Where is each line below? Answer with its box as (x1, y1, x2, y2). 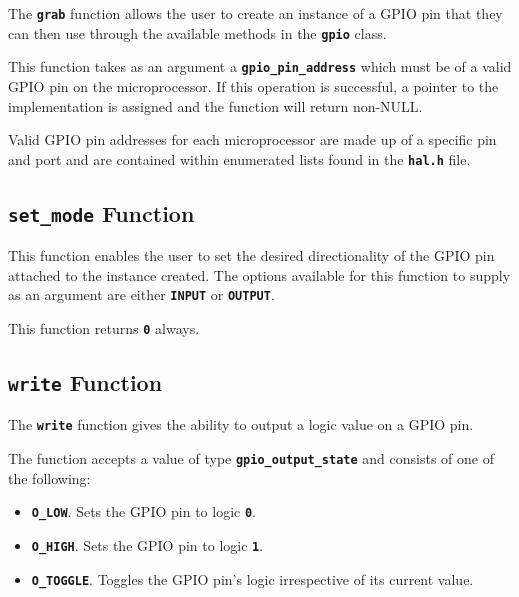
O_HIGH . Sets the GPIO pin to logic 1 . (31, 535, 264, 556)
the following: (8, 467, 91, 488)
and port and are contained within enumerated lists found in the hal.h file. (8, 148, 471, 169)
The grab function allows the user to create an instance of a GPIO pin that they (8, 3, 503, 23)
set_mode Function (8, 197, 195, 228)
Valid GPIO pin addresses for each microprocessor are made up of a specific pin (8, 129, 497, 150)
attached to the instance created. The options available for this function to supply (8, 264, 511, 285)
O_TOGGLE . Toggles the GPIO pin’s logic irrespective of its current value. (31, 568, 474, 589)
